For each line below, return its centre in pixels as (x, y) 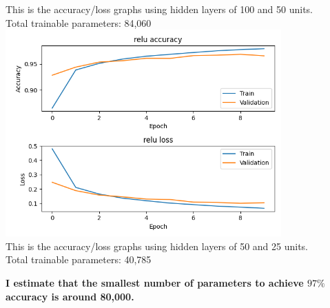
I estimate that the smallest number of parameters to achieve (155, 282)
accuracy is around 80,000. (70, 296)
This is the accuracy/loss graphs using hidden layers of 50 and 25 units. (157, 246)
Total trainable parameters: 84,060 (79, 22)
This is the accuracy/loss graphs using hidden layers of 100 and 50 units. (159, 9)
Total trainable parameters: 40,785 (79, 259)
